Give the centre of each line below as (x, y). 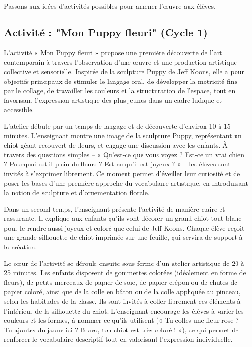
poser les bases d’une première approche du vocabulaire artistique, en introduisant (126, 183)
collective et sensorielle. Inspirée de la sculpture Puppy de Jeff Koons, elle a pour (124, 71)
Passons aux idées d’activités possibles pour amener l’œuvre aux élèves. (110, 6)
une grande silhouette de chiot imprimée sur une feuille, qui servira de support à (123, 237)
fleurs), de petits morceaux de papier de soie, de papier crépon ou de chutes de (121, 282)
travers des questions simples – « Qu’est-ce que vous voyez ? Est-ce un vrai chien (124, 154)
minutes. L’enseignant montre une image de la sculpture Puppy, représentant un (123, 135)
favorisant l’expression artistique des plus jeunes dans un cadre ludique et (113, 100)
